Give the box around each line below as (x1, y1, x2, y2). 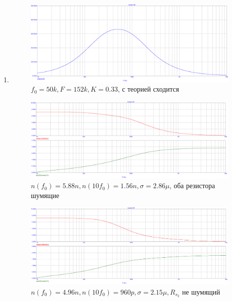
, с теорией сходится (118, 84, 179, 94)
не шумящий (182, 286, 220, 297)
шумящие (31, 190, 60, 200)
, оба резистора (169, 180, 215, 191)
